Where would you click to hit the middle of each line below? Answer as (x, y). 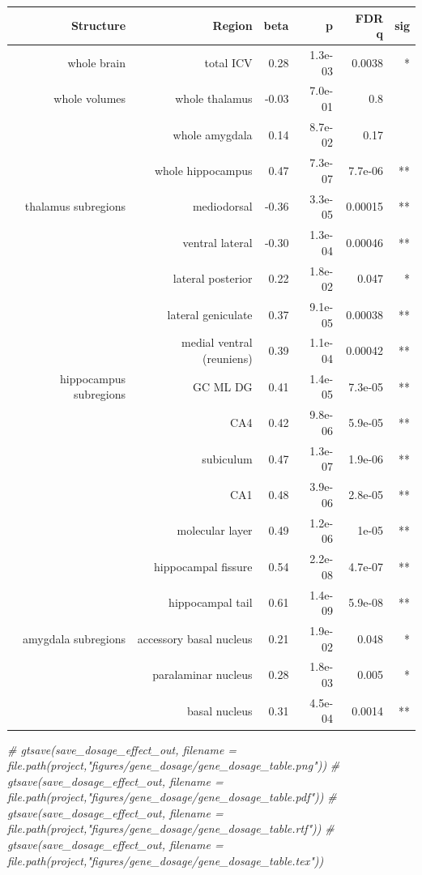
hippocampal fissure (203, 566)
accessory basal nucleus (195, 638)
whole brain (97, 62)
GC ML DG (222, 386)
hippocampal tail (211, 602)
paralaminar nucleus (202, 674)
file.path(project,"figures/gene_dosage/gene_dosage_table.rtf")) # (171, 828)
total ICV (228, 62)
